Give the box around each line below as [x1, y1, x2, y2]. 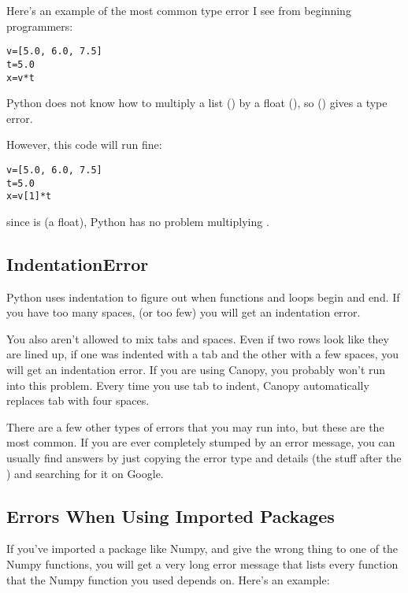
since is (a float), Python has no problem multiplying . [6, 213, 269, 229]
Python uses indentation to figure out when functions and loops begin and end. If [6, 288, 400, 305]
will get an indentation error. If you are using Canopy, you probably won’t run [6, 361, 386, 378]
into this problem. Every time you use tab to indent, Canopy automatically [6, 376, 369, 393]
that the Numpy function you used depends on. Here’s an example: [6, 571, 330, 587]
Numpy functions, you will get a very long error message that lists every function [6, 556, 399, 573]
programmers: [6, 17, 73, 34]
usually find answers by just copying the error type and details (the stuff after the [6, 450, 402, 466]
